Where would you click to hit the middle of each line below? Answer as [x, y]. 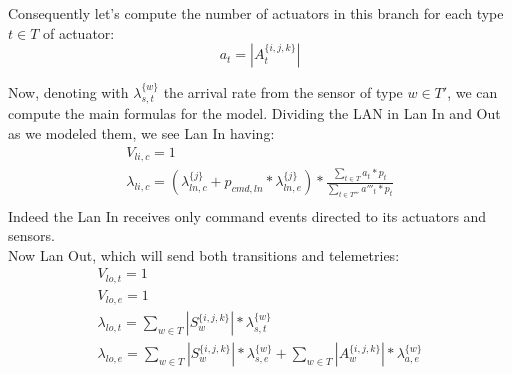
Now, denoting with [68, 92]
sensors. [31, 235]
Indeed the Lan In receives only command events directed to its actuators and [247, 215]
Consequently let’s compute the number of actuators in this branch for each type [256, 13]
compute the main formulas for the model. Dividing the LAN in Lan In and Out [254, 113]
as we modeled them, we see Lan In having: [141, 133]
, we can [472, 92]
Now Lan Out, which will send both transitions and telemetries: [204, 254]
